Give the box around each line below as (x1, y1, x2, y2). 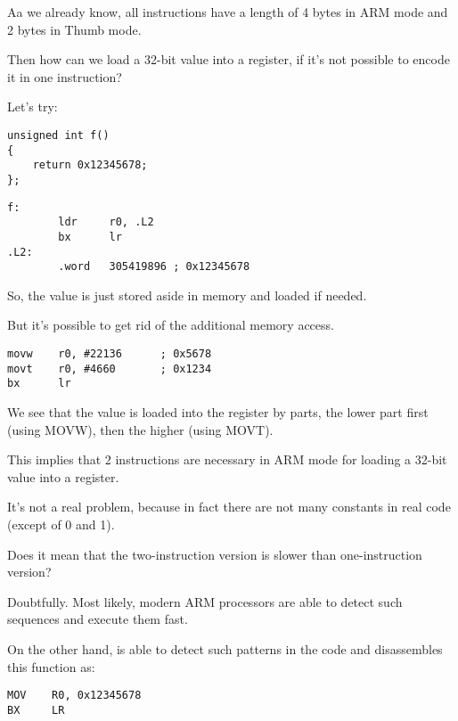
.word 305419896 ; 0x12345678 (58, 260, 250, 274)
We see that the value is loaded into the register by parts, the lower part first (7, 403, 429, 422)
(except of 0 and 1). (7, 515, 115, 533)
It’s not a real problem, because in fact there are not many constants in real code (7, 497, 451, 516)
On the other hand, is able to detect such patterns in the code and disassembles (7, 639, 443, 658)
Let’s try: (7, 97, 58, 116)
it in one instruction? (7, 67, 122, 86)
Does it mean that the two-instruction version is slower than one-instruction (7, 545, 422, 563)
